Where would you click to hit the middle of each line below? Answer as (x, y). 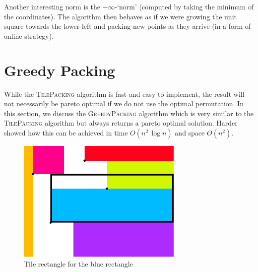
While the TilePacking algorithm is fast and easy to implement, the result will (124, 94)
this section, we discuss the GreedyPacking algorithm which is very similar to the (129, 113)
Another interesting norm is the (52, 6)
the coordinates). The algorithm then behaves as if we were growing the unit (120, 16)
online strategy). (29, 35)
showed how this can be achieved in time (66, 132)
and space (190, 132)
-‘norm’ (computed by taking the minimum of (184, 6)
